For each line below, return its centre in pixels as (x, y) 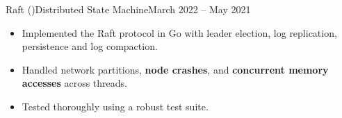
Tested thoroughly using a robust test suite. (115, 106)
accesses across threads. (74, 83)
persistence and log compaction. (90, 46)
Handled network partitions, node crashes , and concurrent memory (175, 69)
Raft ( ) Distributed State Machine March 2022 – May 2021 (128, 9)
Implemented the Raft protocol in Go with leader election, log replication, (179, 32)
